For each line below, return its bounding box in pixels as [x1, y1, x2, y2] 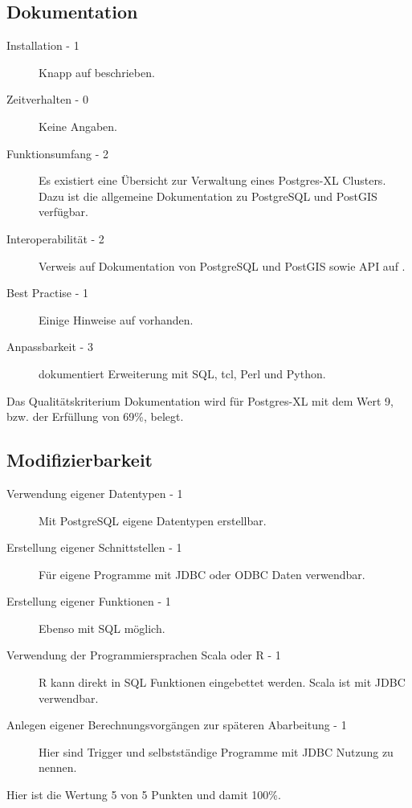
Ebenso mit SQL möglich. [39, 619, 165, 636]
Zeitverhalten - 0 [6, 91, 88, 108]
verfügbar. [39, 203, 88, 220]
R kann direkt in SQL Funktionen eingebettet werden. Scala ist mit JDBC [39, 674, 406, 691]
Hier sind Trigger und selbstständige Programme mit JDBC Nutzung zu [39, 743, 394, 760]
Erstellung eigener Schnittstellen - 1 [6, 539, 182, 556]
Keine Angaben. [39, 117, 118, 134]
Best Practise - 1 [6, 284, 89, 301]
